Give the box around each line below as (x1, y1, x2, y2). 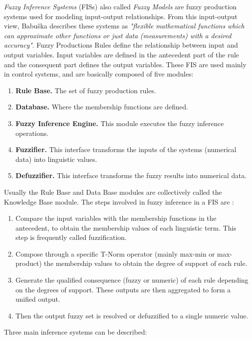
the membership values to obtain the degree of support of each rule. (44, 258, 248, 268)
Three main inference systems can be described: (4, 327, 147, 337)
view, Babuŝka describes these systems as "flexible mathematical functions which (4, 21, 245, 31)
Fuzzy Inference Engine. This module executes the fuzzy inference (15, 118, 224, 128)
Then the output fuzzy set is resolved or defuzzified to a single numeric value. (15, 310, 249, 320)
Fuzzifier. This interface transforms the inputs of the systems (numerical (15, 144, 236, 155)
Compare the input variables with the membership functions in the (15, 213, 217, 223)
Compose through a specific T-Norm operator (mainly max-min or (15, 248, 215, 259)
